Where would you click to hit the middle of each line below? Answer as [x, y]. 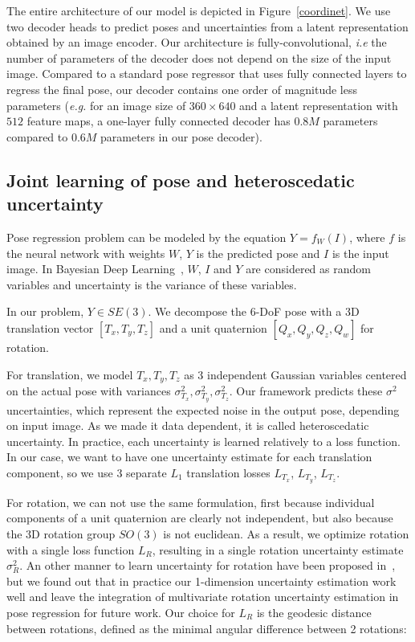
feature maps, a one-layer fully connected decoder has [159, 121]
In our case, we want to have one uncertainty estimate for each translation [189, 457]
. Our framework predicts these [306, 390]
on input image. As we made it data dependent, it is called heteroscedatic [188, 425]
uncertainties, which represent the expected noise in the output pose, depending [203, 409]
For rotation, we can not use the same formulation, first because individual [191, 502]
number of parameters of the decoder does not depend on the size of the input [199, 57]
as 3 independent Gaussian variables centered [295, 374]
